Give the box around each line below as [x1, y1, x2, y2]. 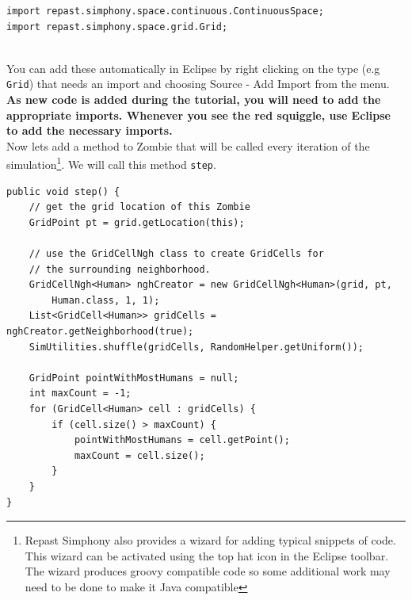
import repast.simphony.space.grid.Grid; [6, 21, 228, 32]
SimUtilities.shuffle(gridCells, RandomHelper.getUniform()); [29, 341, 364, 353]
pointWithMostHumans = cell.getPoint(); [74, 434, 290, 446]
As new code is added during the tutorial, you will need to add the [6, 91, 381, 108]
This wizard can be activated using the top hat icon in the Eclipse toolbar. [25, 547, 389, 564]
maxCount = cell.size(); [74, 449, 205, 461]
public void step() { [6, 185, 120, 197]
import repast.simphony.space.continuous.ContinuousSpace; [6, 6, 324, 17]
